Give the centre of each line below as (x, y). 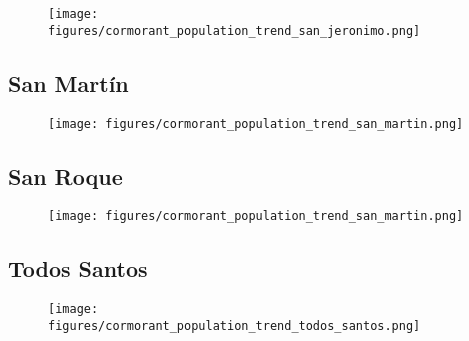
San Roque (65, 175)
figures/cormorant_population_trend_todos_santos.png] (234, 325)
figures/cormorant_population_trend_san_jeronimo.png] (234, 30)
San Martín (68, 82)
